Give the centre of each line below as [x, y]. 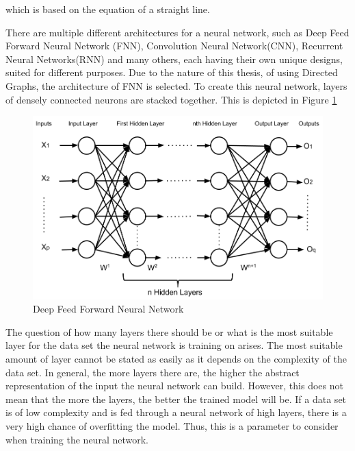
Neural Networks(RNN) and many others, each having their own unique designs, [174, 59]
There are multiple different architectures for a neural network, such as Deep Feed [177, 32]
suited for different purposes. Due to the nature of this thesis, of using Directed [172, 72]
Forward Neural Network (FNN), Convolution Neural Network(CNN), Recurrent [174, 46]
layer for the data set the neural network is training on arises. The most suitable [174, 345]
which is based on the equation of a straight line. [108, 9]
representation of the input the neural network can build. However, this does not [174, 386]
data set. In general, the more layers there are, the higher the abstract [153, 372]
